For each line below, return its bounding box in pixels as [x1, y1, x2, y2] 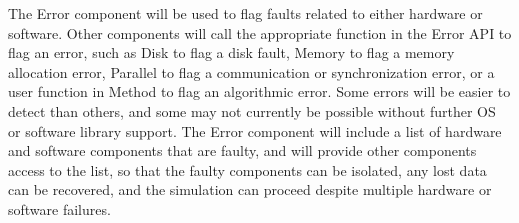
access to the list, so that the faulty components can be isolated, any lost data [8, 159, 487, 180]
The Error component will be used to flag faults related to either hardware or [8, 3, 483, 23]
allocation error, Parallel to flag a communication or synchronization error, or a [8, 61, 495, 82]
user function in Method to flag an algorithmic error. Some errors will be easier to [8, 81, 511, 102]
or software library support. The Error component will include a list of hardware [8, 120, 502, 141]
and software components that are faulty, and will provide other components [8, 140, 477, 161]
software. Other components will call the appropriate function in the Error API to [8, 22, 512, 43]
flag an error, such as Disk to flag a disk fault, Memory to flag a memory [8, 42, 455, 63]
